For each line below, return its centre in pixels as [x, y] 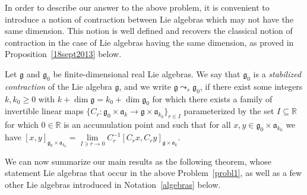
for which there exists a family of [212, 98]
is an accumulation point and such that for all [147, 125]
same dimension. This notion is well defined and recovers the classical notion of [149, 31]
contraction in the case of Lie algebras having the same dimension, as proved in [149, 42]
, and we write [145, 86]
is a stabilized [277, 73]
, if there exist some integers [251, 86]
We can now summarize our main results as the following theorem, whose [138, 161]
